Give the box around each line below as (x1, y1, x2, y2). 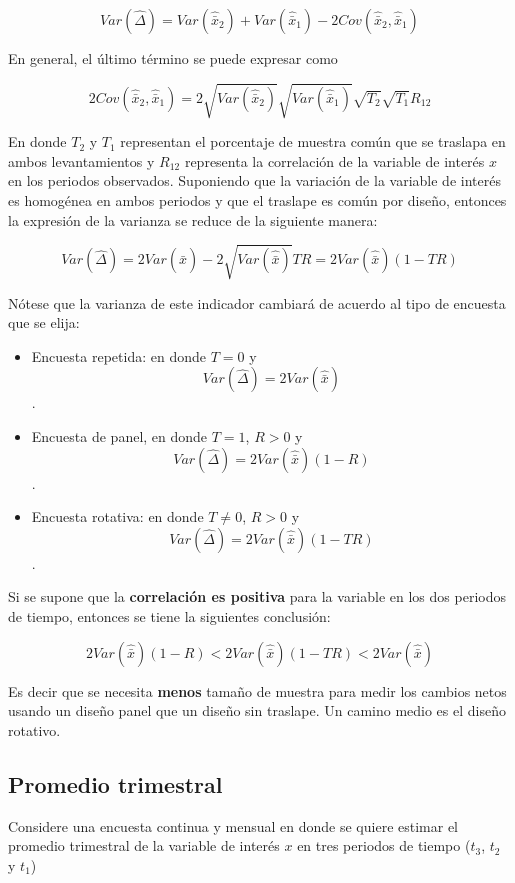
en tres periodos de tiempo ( (297, 835, 471, 856)
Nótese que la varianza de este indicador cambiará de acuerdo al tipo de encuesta (8, 292, 506, 313)
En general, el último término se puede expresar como (8, 48, 338, 68)
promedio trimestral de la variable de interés (8, 835, 280, 856)
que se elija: (8, 312, 80, 333)
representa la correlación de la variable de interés (184, 150, 485, 171)
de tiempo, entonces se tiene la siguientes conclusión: (8, 606, 331, 626)
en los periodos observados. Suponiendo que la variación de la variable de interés (8, 170, 501, 191)
